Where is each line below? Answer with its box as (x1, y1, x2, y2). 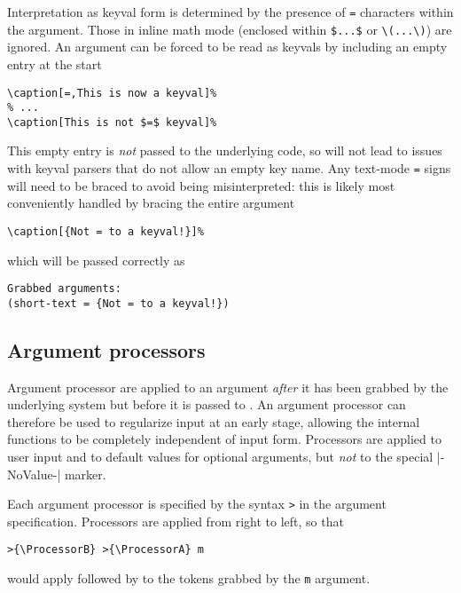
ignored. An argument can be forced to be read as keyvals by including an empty (7, 37, 448, 56)
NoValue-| (7, 464, 61, 483)
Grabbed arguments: (7, 282, 121, 296)
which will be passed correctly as (7, 250, 185, 269)
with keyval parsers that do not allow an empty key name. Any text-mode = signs (7, 159, 451, 178)
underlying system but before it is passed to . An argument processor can (7, 395, 406, 414)
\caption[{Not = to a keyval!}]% (7, 225, 204, 238)
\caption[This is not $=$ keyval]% (7, 115, 217, 129)
